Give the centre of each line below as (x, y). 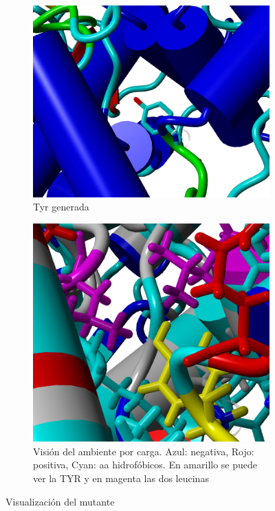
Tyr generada (61, 207)
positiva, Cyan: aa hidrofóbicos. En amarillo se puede (145, 465)
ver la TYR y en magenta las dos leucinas (121, 478)
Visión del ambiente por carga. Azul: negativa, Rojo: (144, 451)
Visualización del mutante (60, 501)
